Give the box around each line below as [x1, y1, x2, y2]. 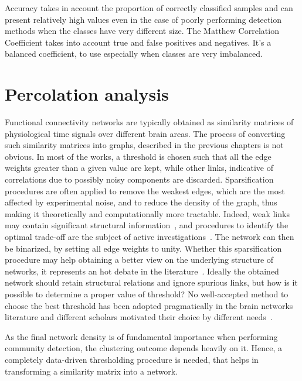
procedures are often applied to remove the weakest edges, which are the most [5, 184, 285, 197]
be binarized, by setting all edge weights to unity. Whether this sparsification [5, 242, 282, 254]
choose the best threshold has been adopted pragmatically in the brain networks [5, 299, 293, 311]
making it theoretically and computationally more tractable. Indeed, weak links [5, 207, 290, 219]
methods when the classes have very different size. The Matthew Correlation [5, 25, 279, 37]
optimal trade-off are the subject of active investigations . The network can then [5, 231, 294, 243]
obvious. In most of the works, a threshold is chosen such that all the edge [5, 150, 272, 162]
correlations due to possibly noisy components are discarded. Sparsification [5, 173, 274, 186]
